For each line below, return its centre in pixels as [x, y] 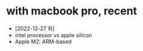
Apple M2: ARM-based [43, 41]
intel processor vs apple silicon [53, 35]
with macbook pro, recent [71, 11]
